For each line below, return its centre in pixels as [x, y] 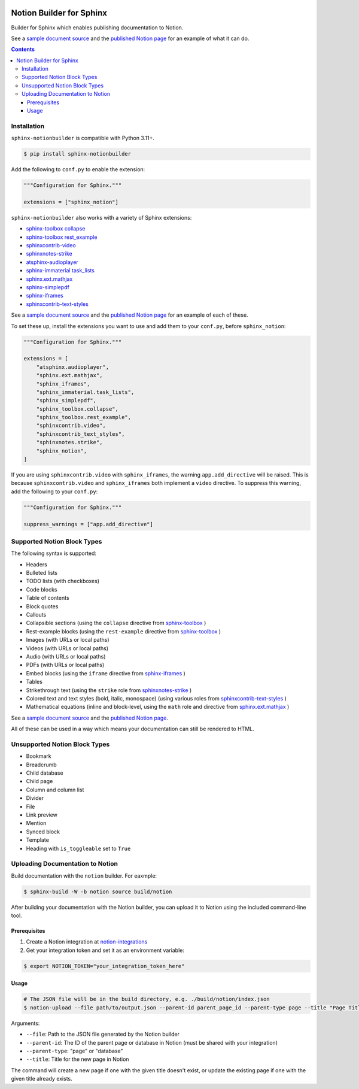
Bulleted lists [42, 573]
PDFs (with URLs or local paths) [65, 665]
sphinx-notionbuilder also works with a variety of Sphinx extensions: [101, 217]
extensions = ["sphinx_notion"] [71, 202]
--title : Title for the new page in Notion [77, 1059]
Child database [45, 773]
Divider [35, 798]
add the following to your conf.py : [54, 492]
